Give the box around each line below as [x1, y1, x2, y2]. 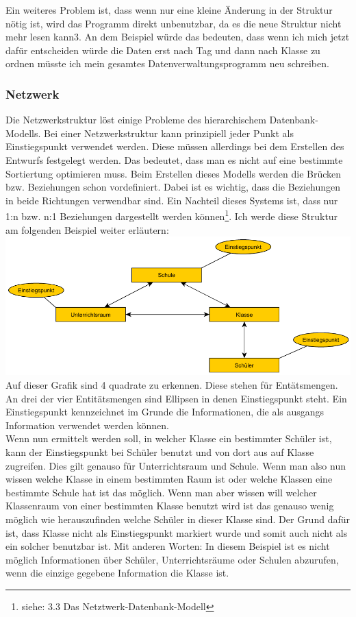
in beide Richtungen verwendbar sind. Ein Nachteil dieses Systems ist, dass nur [5, 193, 338, 207]
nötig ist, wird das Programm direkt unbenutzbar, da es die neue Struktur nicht [5, 16, 342, 30]
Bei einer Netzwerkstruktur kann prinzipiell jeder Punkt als [44, 125, 294, 140]
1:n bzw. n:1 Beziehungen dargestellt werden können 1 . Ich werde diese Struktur [5, 207, 338, 223]
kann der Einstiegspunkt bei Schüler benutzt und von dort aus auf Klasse [5, 444, 314, 459]
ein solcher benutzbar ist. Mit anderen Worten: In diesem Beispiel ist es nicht [5, 539, 330, 553]
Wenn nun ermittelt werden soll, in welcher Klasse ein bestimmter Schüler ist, [5, 431, 332, 446]
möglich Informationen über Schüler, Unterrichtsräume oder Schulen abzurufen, [5, 552, 339, 566]
